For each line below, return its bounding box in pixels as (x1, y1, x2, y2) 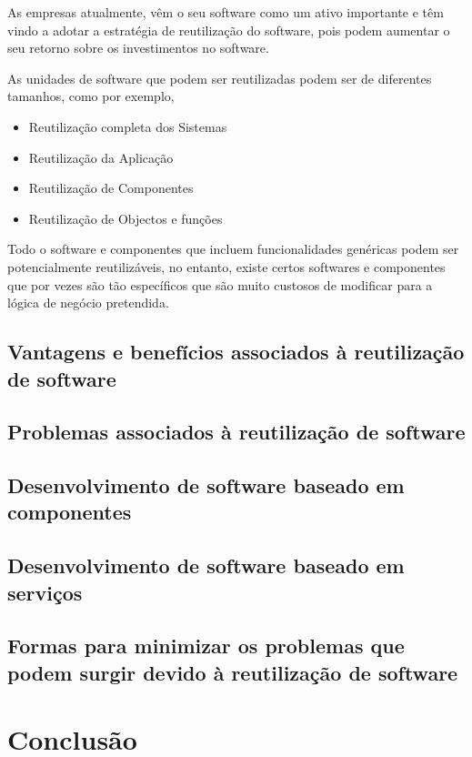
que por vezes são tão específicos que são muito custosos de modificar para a (7, 275, 433, 294)
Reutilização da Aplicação (28, 147, 174, 167)
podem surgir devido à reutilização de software (7, 658, 458, 686)
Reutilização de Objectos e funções (28, 208, 223, 227)
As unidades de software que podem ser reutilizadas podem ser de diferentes (7, 68, 432, 87)
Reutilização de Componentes (28, 178, 194, 197)
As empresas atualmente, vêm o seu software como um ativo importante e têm (7, 3, 444, 21)
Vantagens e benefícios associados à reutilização (7, 338, 465, 366)
